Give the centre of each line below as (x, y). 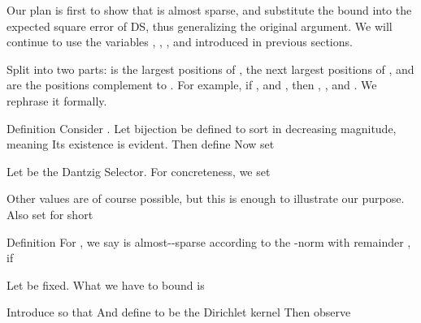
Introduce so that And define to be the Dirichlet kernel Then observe (179, 312)
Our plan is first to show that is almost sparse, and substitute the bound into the (209, 10)
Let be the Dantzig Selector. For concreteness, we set (139, 171)
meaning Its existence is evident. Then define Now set (141, 144)
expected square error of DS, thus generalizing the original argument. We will (200, 26)
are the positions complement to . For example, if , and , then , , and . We (192, 85)
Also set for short (50, 214)
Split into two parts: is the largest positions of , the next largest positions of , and (210, 69)
